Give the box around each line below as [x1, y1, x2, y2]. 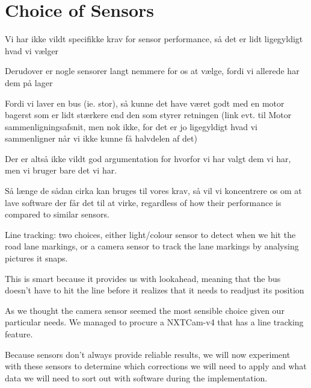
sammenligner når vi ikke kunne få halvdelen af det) [5, 132, 197, 145]
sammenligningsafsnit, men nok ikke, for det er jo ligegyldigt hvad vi [5, 120, 257, 133]
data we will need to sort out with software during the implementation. [5, 371, 268, 384]
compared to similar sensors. [5, 208, 109, 221]
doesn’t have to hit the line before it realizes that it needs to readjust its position [5, 284, 304, 296]
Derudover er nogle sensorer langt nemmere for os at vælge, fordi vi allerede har [5, 64, 300, 77]
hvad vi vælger [5, 44, 59, 57]
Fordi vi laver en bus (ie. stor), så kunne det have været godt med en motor [5, 96, 285, 109]
